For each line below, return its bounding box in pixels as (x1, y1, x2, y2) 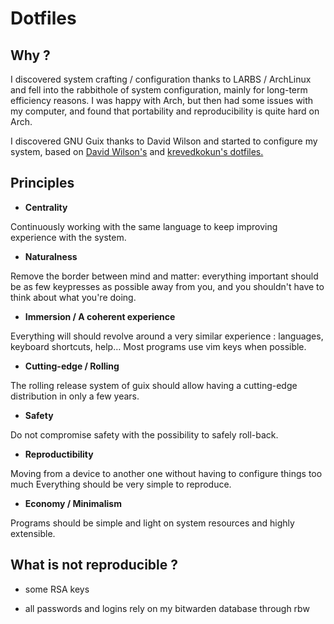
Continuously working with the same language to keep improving (10, 220, 278, 232)
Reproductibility (24, 448, 94, 460)
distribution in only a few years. (10, 390, 140, 402)
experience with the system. (10, 231, 127, 243)
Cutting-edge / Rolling (24, 360, 120, 372)
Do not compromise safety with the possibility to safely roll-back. (10, 428, 279, 441)
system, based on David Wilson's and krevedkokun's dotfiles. (10, 146, 264, 157)
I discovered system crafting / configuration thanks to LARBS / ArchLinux (10, 73, 312, 85)
